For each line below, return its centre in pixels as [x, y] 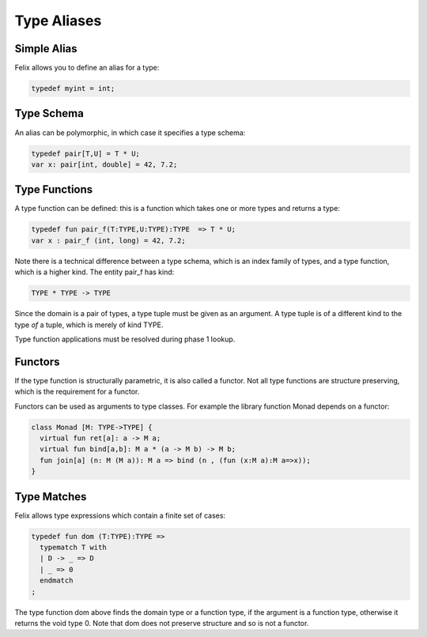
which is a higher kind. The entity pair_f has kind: [94, 272]
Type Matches [51, 497]
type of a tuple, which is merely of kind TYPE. [89, 325]
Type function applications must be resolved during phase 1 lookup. [125, 339]
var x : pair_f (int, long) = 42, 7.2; [108, 240]
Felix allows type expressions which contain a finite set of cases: [120, 515]
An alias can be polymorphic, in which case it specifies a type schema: [130, 132]
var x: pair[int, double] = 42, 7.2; [104, 164]
